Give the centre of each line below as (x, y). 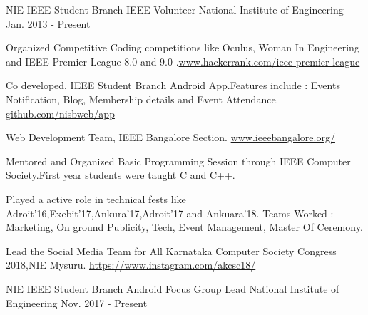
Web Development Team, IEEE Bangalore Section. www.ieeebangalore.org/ (170, 137)
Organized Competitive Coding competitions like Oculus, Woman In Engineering (183, 47)
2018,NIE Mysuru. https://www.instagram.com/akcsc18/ (131, 265)
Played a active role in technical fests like (96, 198)
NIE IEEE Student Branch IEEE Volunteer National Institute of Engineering (175, 9)
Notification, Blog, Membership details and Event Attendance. (142, 99)
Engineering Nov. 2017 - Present (77, 303)
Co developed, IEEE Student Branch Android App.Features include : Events (173, 85)
